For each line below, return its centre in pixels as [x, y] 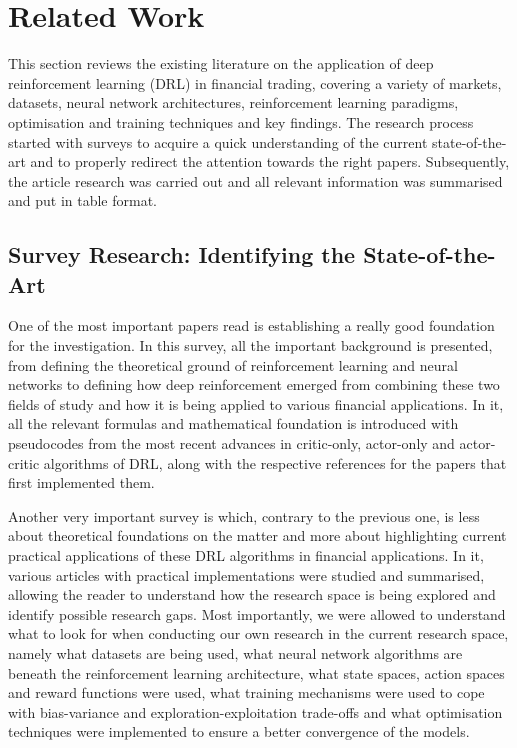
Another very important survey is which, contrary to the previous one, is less [244, 515]
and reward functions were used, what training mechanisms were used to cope [246, 692]
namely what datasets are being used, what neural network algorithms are [235, 652]
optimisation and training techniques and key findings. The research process [241, 121]
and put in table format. [83, 200]
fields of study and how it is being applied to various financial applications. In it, [256, 403]
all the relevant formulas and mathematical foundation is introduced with [233, 423]
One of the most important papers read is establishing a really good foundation [251, 325]
